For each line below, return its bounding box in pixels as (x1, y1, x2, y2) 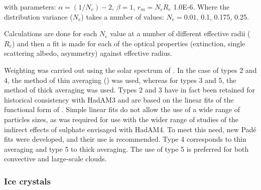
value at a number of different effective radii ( (110, 28, 250, 39)
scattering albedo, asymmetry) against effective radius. (4, 48, 172, 58)
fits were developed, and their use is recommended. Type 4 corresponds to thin (4, 134, 246, 144)
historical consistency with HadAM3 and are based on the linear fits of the (4, 94, 234, 105)
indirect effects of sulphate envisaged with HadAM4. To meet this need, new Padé (4, 124, 256, 134)
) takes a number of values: (81, 11, 164, 22)
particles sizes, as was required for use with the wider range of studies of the (4, 114, 239, 124)
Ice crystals (4, 174, 51, 187)
